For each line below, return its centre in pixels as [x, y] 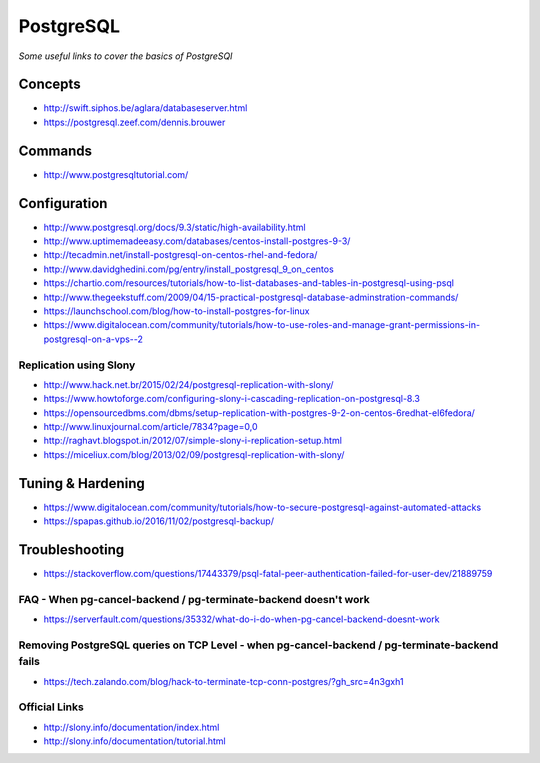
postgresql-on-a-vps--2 [93, 339]
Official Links [51, 707]
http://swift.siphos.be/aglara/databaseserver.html [145, 108]
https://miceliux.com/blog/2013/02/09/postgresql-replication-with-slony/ [194, 454]
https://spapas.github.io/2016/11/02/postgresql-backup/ [159, 521]
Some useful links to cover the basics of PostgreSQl [125, 56]
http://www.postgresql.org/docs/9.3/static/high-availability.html [174, 227]
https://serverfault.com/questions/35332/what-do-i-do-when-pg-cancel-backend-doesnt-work [241, 619]
